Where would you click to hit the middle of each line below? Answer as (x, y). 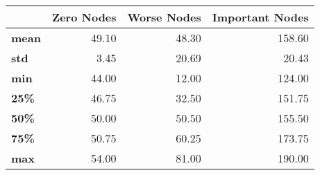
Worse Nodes (164, 17)
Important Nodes (260, 17)
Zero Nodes (84, 17)
